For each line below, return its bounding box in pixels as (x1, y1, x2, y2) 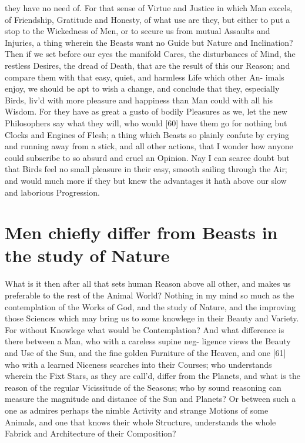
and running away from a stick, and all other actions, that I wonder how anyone (5, 140, 293, 152)
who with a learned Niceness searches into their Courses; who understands (5, 358, 272, 370)
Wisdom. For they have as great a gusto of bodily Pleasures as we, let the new (5, 105, 287, 118)
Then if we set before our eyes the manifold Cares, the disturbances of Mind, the (5, 48, 296, 60)
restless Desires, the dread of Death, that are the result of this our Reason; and (5, 59, 290, 71)
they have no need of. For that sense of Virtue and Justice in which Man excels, (5, 2, 293, 14)
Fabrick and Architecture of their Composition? (5, 427, 176, 439)
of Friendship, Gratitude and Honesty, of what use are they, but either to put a (5, 13, 290, 25)
